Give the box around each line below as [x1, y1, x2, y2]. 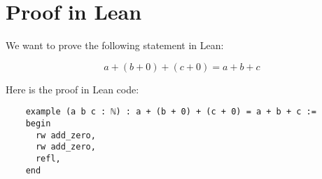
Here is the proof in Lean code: [6, 81, 139, 96]
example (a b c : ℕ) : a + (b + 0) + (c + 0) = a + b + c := [25, 107, 316, 117]
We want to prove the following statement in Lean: [6, 38, 224, 53]
